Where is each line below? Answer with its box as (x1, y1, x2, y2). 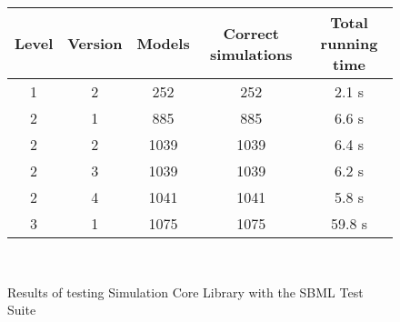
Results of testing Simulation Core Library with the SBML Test (7, 282, 364, 301)
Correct (223, 22, 280, 44)
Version (67, 33, 123, 54)
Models (136, 33, 190, 54)
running (320, 33, 378, 54)
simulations (210, 43, 293, 65)
